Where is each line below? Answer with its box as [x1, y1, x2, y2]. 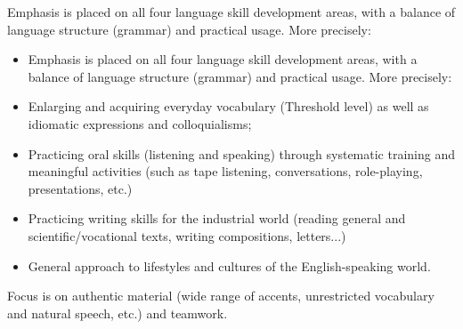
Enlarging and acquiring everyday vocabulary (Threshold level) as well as [28, 97, 429, 116]
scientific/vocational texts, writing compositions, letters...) [28, 226, 346, 245]
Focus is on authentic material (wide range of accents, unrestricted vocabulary [7, 286, 435, 305]
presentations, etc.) [28, 179, 133, 197]
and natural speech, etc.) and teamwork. [7, 303, 228, 322]
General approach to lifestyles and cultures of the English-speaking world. [28, 256, 431, 275]
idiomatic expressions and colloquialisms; [28, 114, 252, 132]
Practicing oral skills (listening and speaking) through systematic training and [28, 144, 456, 163]
